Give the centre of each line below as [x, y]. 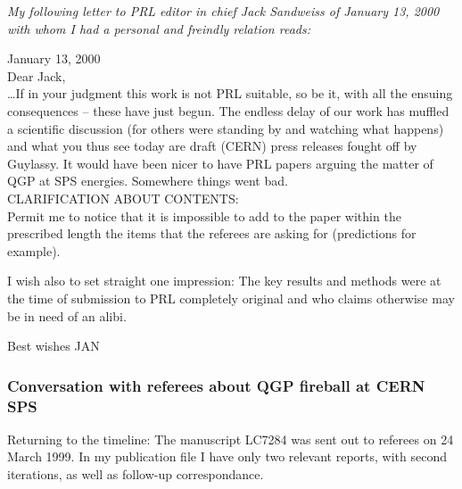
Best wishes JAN [54, 346]
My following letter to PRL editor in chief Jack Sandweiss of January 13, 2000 [223, 11]
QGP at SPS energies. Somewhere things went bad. [148, 181]
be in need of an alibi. [67, 315]
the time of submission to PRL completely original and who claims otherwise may [231, 298]
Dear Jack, [37, 75]
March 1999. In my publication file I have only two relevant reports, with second [227, 456]
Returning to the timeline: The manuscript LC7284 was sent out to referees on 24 [231, 439]
